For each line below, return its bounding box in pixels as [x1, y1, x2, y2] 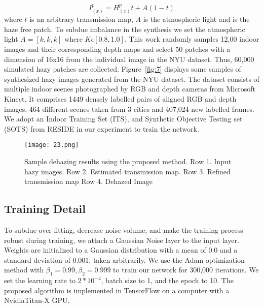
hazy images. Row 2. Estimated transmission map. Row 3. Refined [24, 166, 231, 176]
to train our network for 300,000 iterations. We [113, 264, 259, 275]
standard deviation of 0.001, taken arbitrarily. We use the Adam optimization [4, 254, 245, 265]
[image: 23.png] [24, 141, 79, 149]
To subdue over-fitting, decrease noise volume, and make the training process [4, 225, 243, 235]
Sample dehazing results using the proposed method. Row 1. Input [24, 156, 232, 167]
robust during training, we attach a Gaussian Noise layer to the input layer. [4, 234, 239, 245]
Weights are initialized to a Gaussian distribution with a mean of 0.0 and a [4, 244, 238, 255]
